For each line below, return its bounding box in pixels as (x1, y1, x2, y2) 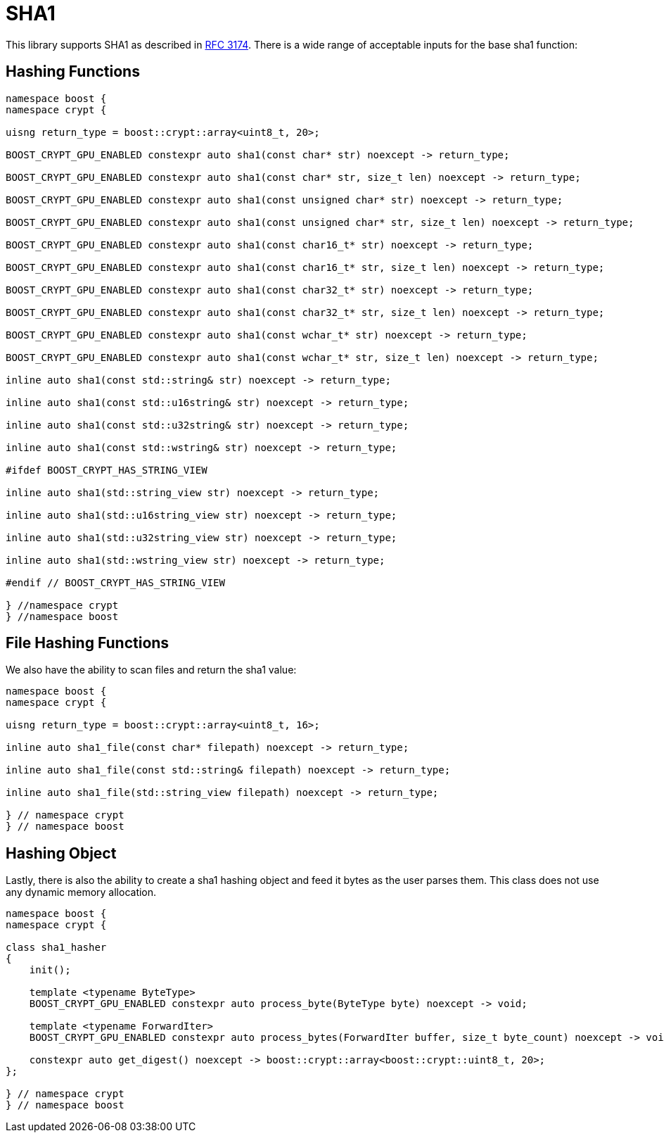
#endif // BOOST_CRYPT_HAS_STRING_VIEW (6, 576, 225, 588)
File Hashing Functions (6, 634, 170, 652)
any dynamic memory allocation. (6, 886, 157, 899)
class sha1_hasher (6, 942, 107, 954)
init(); (29, 964, 71, 976)
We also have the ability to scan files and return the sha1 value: (6, 664, 297, 676)
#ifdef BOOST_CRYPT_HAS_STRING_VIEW (6, 464, 207, 476)
